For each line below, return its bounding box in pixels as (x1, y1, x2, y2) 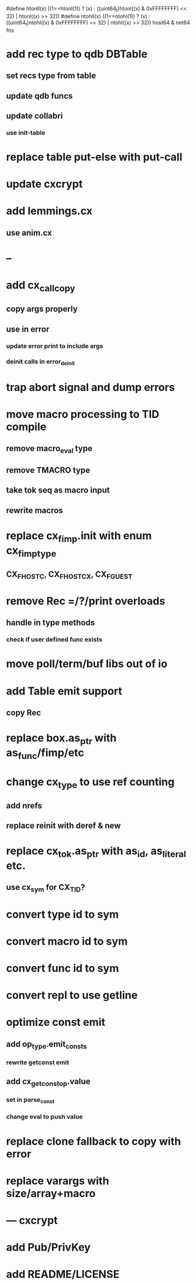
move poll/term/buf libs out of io (6, 657, 168, 671)
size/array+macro (6, 1186, 96, 1200)
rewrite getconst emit (6, 1058, 70, 1067)
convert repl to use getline (6, 989, 138, 1002)
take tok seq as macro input (6, 485, 110, 495)
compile (6, 420, 47, 433)
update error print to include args (6, 342, 103, 350)
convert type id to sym (6, 908, 119, 921)
